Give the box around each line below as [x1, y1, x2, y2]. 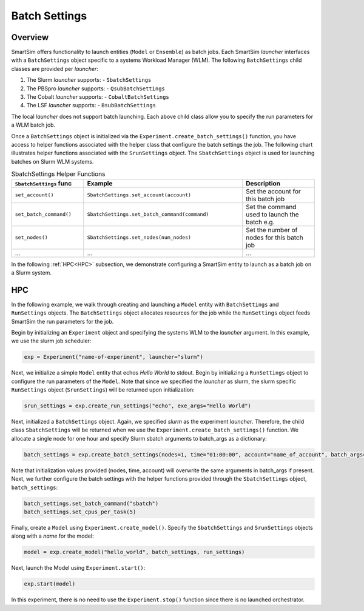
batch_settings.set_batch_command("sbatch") [24, 500, 159, 507]
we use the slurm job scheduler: [11, 337, 92, 345]
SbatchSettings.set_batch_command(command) [87, 211, 209, 218]
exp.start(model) [24, 581, 76, 587]
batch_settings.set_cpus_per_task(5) [24, 509, 136, 515]
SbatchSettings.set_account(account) [87, 192, 191, 198]
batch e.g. [246, 218, 275, 226]
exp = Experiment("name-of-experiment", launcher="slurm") [24, 353, 203, 361]
